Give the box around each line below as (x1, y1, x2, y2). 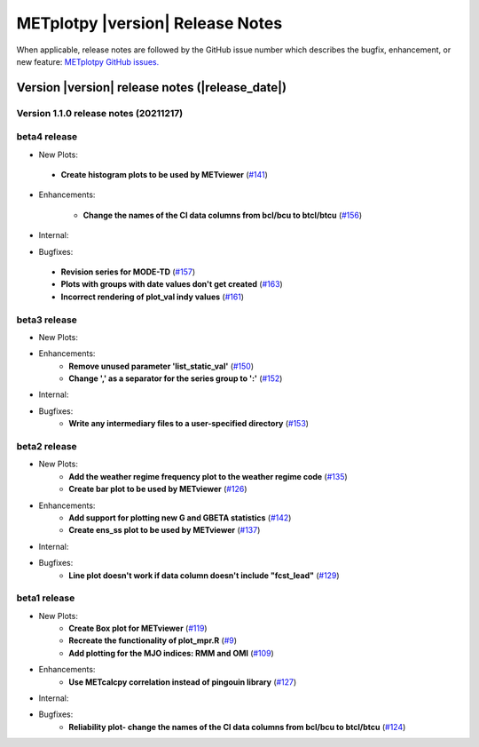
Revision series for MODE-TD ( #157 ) (60, 266, 195, 277)
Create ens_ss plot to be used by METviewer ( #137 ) (68, 525, 261, 536)
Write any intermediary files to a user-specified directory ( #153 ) (68, 418, 310, 429)
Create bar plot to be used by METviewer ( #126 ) (68, 484, 247, 495)
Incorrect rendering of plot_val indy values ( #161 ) (60, 291, 244, 302)
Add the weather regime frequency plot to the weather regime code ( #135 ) (68, 471, 348, 481)
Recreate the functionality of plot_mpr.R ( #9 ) (68, 635, 238, 646)
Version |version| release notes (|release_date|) (16, 80, 287, 95)
